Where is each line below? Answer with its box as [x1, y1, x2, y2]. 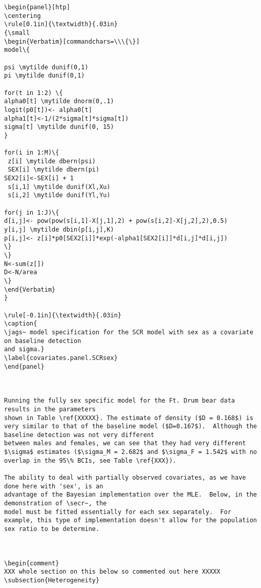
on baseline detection [4, 337, 81, 345]
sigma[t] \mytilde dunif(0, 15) [4, 123, 114, 131]
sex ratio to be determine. [4, 525, 100, 533]
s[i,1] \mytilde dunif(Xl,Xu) [8, 183, 111, 191]
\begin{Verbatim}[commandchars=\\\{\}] [4, 37, 140, 45]
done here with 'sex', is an [4, 482, 103, 490]
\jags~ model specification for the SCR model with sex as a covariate [4, 328, 253, 336]
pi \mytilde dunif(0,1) [4, 72, 85, 80]
